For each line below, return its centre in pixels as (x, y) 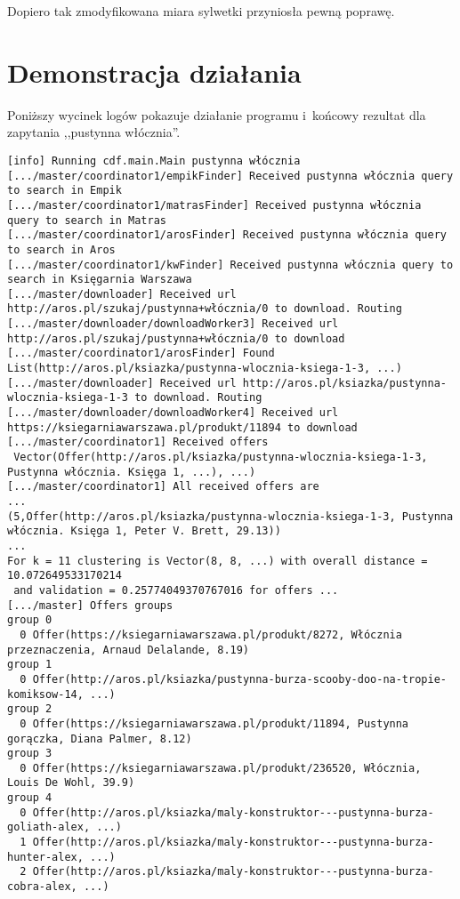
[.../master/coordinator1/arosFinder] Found (141, 353)
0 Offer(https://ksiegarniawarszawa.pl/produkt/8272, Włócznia (211, 634)
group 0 (30, 620)
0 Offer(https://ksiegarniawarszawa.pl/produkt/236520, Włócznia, (221, 768)
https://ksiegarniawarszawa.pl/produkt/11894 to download (182, 427)
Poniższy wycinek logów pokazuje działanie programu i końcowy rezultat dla (217, 114)
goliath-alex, (49, 827)
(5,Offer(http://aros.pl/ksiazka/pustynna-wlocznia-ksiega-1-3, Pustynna (230, 516)
